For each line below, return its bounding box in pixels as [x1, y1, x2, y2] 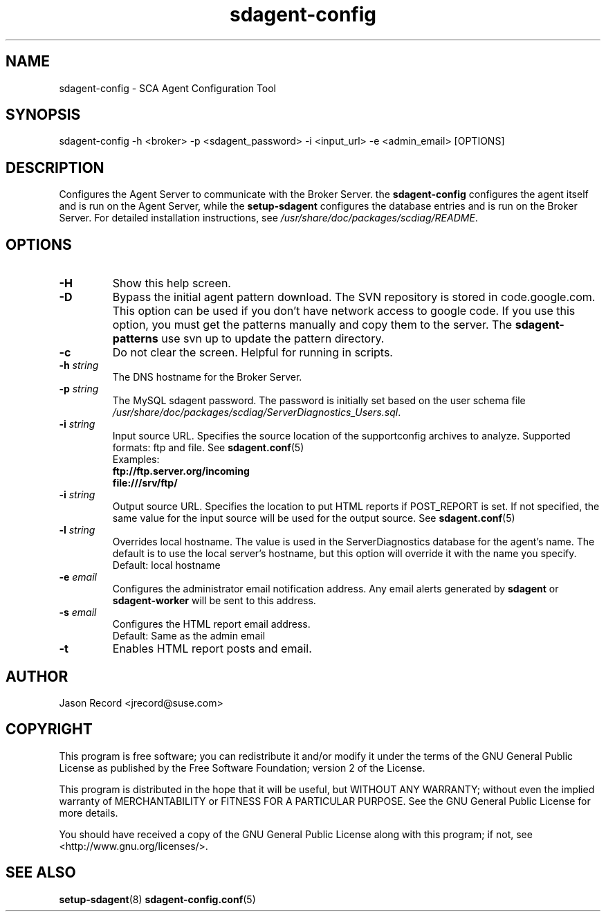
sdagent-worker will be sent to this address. [112, 594, 316, 607]
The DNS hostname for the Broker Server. [112, 371, 302, 383]
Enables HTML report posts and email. [112, 642, 312, 656]
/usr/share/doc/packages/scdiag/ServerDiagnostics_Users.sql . [112, 406, 401, 419]
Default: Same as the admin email [112, 630, 266, 642]
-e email [59, 571, 97, 583]
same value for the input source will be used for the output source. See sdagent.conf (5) [112, 512, 515, 525]
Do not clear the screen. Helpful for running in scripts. [112, 345, 393, 360]
